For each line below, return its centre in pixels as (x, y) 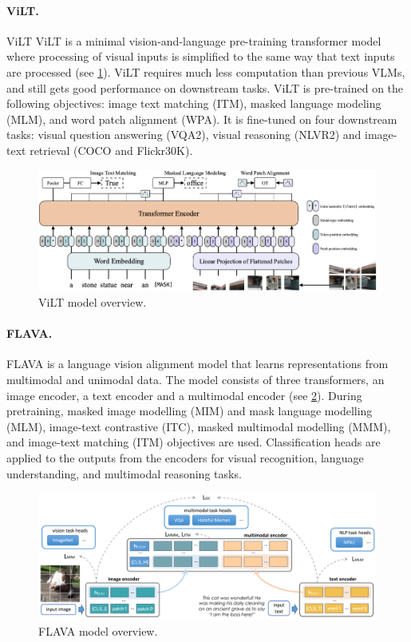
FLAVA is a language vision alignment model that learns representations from (198, 364)
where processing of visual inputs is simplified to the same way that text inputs (201, 56)
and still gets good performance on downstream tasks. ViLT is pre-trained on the (205, 87)
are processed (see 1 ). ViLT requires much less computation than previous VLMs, (206, 71)
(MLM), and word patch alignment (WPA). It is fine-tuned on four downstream (202, 119)
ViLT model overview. (93, 302)
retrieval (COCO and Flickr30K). (111, 150)
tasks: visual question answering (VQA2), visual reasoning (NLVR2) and (184, 135)
